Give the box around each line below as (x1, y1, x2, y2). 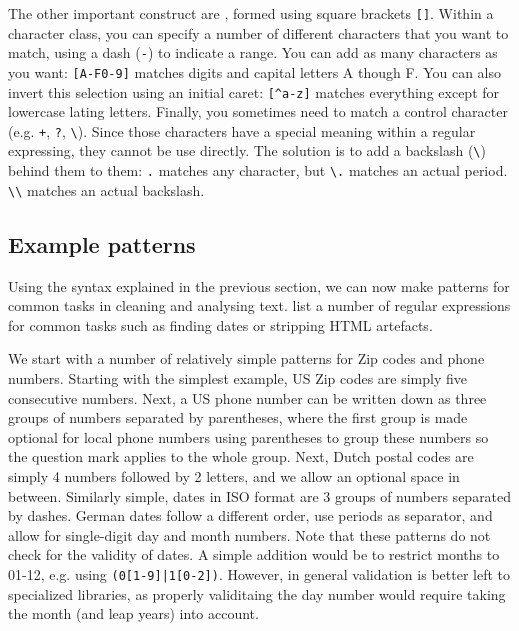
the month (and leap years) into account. (8, 603, 259, 624)
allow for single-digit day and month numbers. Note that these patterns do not (8, 524, 491, 545)
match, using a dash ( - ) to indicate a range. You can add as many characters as (8, 42, 498, 63)
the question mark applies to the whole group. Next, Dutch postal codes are (8, 446, 474, 467)
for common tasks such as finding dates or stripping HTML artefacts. (8, 314, 433, 335)
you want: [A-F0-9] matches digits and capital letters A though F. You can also (8, 61, 501, 82)
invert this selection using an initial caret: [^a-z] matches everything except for (8, 81, 500, 102)
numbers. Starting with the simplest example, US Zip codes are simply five (8, 368, 467, 389)
